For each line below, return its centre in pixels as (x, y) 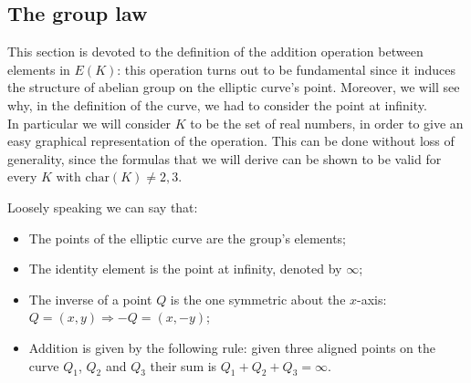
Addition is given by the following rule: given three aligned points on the (232, 347)
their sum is (183, 365)
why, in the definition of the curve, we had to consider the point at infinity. (217, 104)
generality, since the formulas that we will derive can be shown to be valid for (225, 158)
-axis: (372, 299)
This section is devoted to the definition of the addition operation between (215, 52)
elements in (39, 69)
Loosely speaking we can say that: (103, 207)
